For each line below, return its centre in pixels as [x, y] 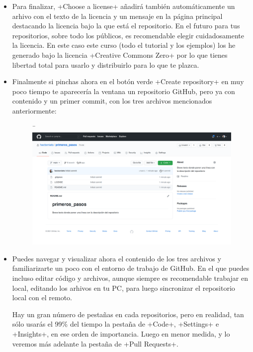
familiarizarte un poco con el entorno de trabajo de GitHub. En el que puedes [131, 268]
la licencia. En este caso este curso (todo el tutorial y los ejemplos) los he [124, 45]
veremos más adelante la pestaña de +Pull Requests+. [95, 343]
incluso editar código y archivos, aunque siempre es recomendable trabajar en [130, 278]
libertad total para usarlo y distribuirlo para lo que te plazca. [106, 64]
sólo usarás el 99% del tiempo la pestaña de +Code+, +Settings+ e [116, 324]
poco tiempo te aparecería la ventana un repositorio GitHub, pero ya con [124, 91]
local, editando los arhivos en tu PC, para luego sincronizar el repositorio [124, 288]
